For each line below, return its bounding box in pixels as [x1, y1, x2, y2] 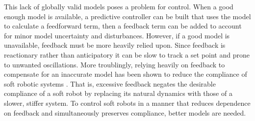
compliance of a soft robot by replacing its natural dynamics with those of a [4, 88, 232, 98]
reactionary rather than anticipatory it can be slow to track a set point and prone [4, 49, 250, 60]
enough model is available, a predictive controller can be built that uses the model [4, 11, 251, 21]
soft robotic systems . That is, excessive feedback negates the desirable [4, 78, 216, 89]
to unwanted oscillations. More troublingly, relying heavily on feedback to [4, 59, 225, 69]
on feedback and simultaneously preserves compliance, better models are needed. [4, 107, 246, 118]
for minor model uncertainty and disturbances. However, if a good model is [4, 30, 230, 40]
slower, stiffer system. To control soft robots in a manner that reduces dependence [4, 97, 251, 108]
